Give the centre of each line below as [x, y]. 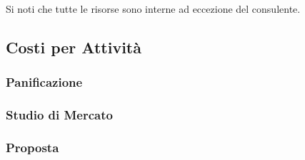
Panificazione [44, 82]
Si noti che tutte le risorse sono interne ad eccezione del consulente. [153, 9]
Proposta [32, 147]
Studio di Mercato [59, 115]
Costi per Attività [74, 47]
